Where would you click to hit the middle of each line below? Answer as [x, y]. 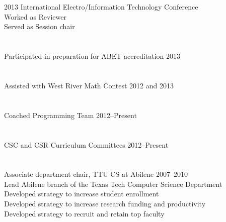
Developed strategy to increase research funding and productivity [105, 204]
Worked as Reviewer [35, 16]
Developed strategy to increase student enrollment [82, 194]
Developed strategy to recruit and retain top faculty [84, 213]
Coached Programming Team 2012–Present [70, 115]
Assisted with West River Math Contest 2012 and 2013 [89, 85]
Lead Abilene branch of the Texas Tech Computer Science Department [113, 184]
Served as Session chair [40, 26]
